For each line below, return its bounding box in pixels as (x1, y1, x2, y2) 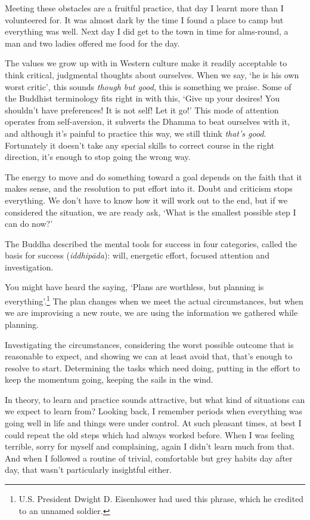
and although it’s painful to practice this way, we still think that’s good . (5, 127, 266, 139)
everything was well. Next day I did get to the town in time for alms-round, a (5, 25, 289, 38)
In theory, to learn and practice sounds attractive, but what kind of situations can (5, 393, 305, 405)
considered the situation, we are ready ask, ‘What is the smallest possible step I (5, 205, 296, 218)
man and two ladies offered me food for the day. (5, 36, 180, 49)
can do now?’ (5, 217, 53, 230)
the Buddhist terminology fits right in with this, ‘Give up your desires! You (5, 92, 280, 104)
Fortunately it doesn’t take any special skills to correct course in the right (5, 139, 275, 151)
